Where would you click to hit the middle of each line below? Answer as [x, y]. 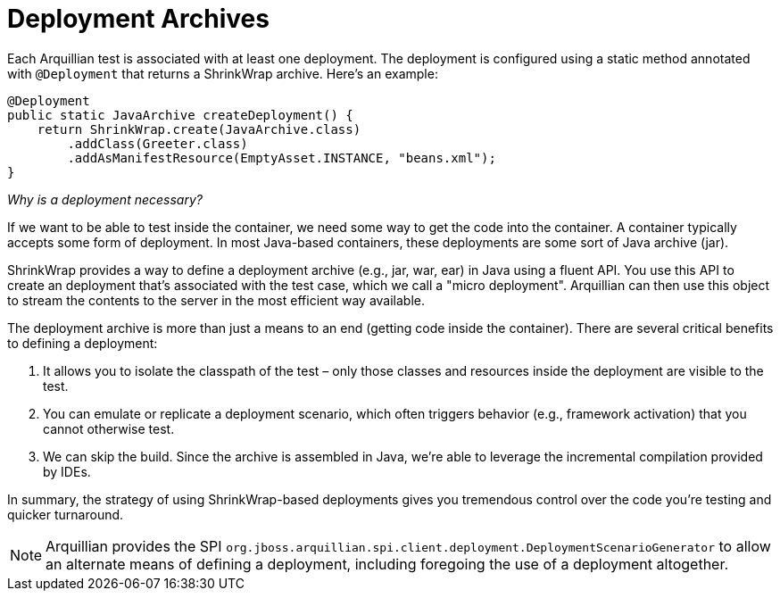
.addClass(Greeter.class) [158, 143]
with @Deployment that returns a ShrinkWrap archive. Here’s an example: [223, 73]
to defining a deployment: [83, 343]
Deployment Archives [138, 19]
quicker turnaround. [66, 514]
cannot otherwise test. [109, 428]
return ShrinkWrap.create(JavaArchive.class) [199, 129]
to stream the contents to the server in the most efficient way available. [216, 300]
